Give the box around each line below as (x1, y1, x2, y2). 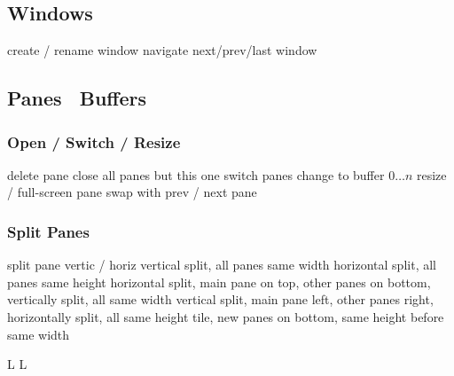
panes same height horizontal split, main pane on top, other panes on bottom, (7, 272, 431, 291)
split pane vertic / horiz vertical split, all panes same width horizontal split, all (7, 255, 436, 274)
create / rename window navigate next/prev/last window (7, 41, 317, 59)
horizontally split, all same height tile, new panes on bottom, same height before (7, 307, 444, 325)
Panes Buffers (7, 84, 146, 112)
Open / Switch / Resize (7, 130, 181, 153)
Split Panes (7, 220, 90, 242)
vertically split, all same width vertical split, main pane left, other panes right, (7, 290, 434, 309)
